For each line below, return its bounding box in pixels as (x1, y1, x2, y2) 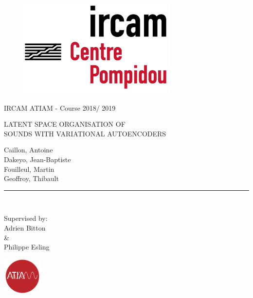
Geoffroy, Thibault (4, 173, 59, 183)
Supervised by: (4, 213, 48, 223)
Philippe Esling (4, 242, 50, 252)
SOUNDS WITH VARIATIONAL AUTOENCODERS (4, 128, 166, 138)
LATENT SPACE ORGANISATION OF (4, 119, 126, 129)
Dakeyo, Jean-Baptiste (4, 154, 71, 164)
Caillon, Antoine (4, 145, 53, 155)
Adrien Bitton (4, 222, 46, 232)
